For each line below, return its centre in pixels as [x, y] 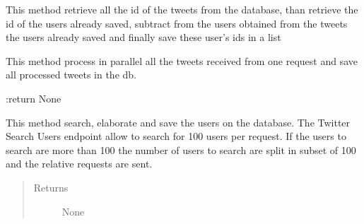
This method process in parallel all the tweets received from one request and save [182, 60]
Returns [51, 187]
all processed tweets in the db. [71, 75]
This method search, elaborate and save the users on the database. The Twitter [178, 122]
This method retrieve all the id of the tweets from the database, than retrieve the [182, 9]
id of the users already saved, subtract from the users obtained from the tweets [177, 23]
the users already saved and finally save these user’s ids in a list [143, 37]
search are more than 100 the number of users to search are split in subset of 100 [181, 149]
